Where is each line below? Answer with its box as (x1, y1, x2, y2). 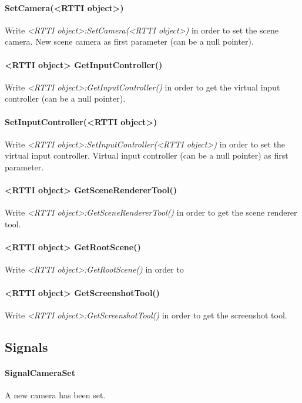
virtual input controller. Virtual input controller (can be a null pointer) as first (5, 149, 288, 162)
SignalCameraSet (5, 366, 75, 378)
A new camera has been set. (5, 388, 106, 401)
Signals (5, 337, 48, 355)
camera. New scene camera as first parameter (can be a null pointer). (5, 35, 254, 48)
